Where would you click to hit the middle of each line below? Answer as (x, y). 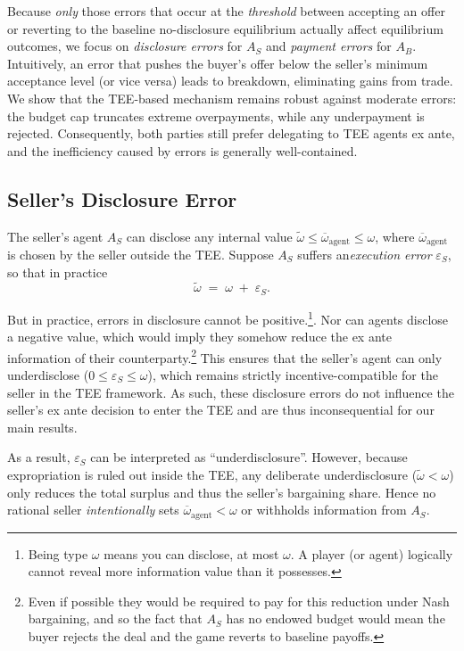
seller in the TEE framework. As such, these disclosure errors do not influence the (231, 392)
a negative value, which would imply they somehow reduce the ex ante (199, 337)
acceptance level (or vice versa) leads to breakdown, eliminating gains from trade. (230, 81)
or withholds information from (324, 510)
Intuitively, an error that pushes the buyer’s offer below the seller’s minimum (218, 63)
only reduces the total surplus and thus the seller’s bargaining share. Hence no (222, 492)
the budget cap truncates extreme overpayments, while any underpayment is (216, 115)
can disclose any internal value (209, 236)
